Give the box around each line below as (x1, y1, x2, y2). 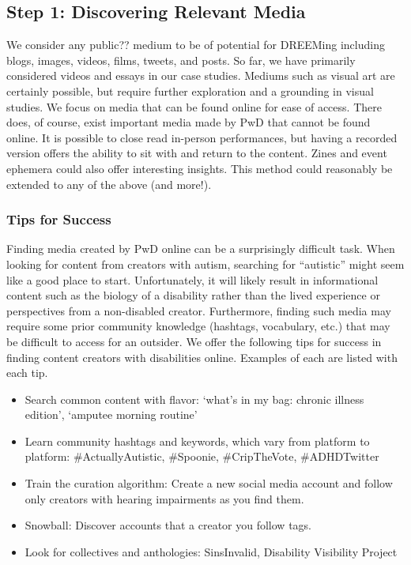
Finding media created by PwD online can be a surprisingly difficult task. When (6, 240, 395, 257)
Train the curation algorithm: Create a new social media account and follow (25, 475, 393, 492)
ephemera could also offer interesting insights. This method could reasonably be (6, 160, 393, 176)
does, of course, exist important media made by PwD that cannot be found (6, 114, 371, 130)
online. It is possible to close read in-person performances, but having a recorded (6, 129, 398, 145)
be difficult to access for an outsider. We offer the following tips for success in (6, 333, 382, 349)
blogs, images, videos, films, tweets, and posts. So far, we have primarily (6, 51, 356, 68)
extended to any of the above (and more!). (6, 175, 212, 192)
